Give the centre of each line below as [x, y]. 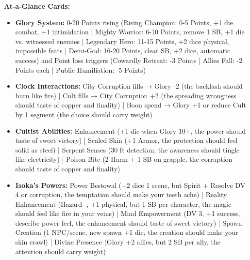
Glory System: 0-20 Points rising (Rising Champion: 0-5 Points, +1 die [124, 22]
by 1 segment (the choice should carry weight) [84, 114]
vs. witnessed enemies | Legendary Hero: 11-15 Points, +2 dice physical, [122, 41]
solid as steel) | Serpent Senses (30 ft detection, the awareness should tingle [127, 149]
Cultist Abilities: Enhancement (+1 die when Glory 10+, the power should [131, 130]
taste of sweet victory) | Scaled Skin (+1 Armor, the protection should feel [126, 140]
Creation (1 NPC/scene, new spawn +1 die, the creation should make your [127, 232]
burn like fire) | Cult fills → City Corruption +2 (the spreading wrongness [126, 95]
